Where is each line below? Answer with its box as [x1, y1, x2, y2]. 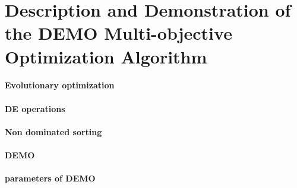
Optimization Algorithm [5, 44, 207, 68]
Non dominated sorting [5, 125, 102, 138]
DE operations [5, 102, 65, 114]
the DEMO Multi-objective [5, 21, 232, 45]
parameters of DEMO [5, 172, 96, 184]
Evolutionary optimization [5, 79, 115, 91]
